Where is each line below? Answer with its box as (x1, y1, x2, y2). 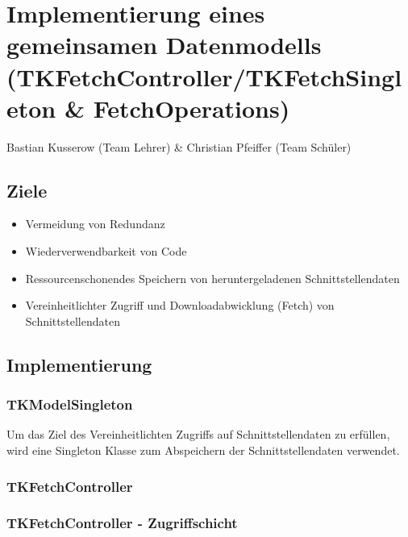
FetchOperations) (93, 91, 290, 124)
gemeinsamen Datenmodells (6, 28, 322, 61)
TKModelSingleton (6, 394, 133, 414)
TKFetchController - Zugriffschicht (6, 513, 238, 533)
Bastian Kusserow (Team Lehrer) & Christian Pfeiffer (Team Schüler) (6, 138, 352, 155)
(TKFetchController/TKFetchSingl (6, 60, 402, 93)
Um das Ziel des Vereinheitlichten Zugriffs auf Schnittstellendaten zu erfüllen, (6, 426, 390, 443)
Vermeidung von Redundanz (25, 215, 165, 232)
